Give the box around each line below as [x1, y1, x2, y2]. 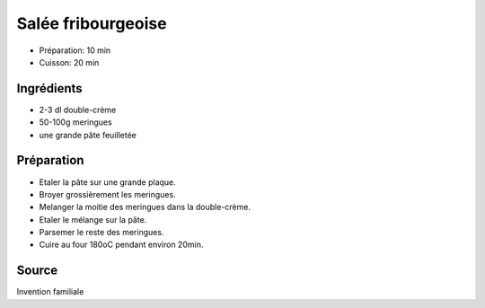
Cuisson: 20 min [39, 57, 100, 67]
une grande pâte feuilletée [39, 129, 137, 140]
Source [16, 263, 58, 278]
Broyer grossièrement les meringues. [39, 189, 176, 199]
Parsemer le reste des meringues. [39, 227, 164, 238]
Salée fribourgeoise [16, 13, 167, 33]
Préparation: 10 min [39, 45, 111, 56]
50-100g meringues [39, 117, 112, 128]
